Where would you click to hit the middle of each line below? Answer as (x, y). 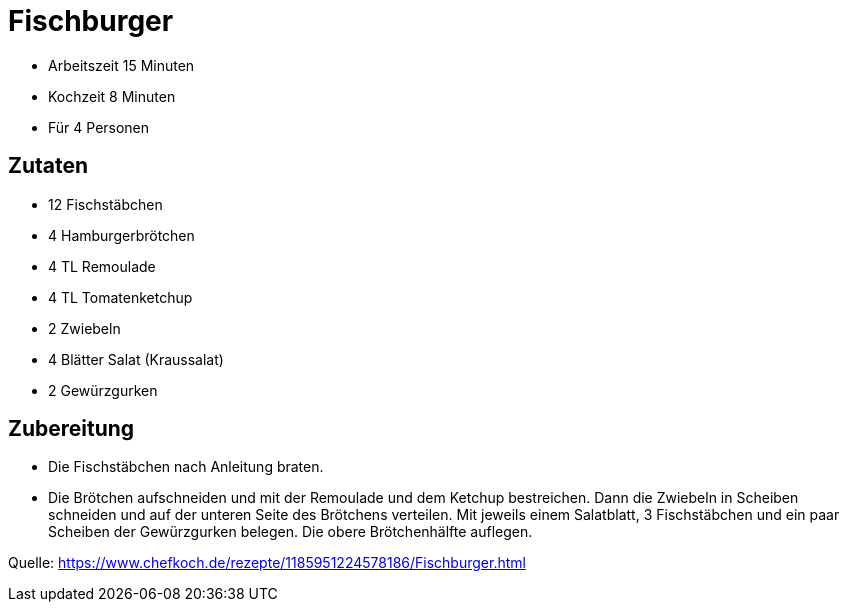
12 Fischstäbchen (105, 204)
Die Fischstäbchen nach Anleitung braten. (186, 467)
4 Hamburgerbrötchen (121, 235)
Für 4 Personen (99, 127)
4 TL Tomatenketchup (120, 297)
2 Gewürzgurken (103, 390)
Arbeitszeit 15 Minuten (121, 65)
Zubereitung (71, 429)
